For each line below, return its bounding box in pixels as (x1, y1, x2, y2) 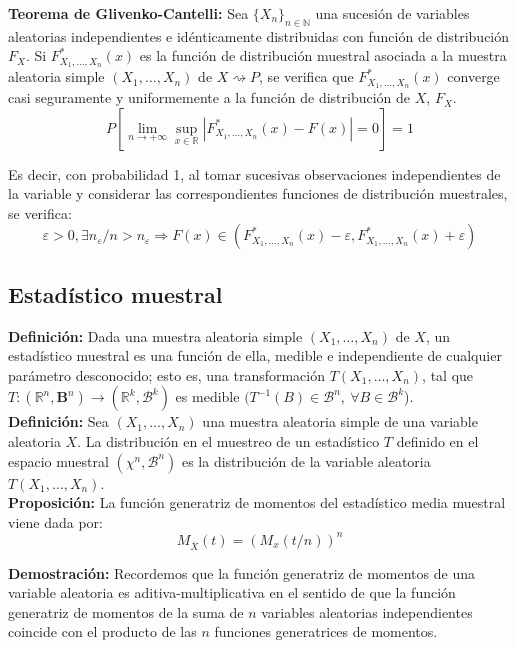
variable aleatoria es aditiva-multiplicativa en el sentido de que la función (8, 582, 456, 603)
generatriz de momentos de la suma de (8, 601, 244, 622)
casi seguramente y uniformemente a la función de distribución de (8, 87, 411, 108)
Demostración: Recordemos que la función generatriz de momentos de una (8, 562, 475, 583)
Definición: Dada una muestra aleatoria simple (8, 325, 303, 346)
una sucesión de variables (315, 3, 470, 23)
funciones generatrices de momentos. (214, 621, 438, 642)
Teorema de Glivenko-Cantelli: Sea (8, 3, 249, 23)
